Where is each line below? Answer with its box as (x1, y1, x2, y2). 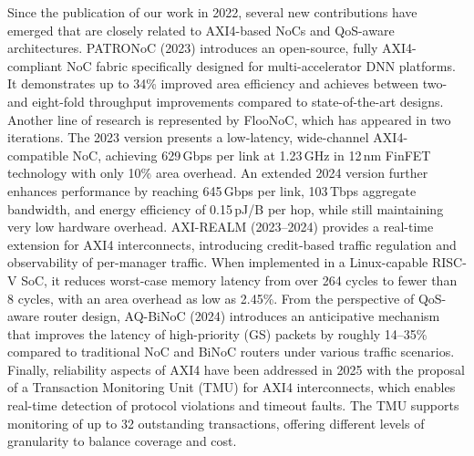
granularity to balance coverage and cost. (7, 431, 237, 451)
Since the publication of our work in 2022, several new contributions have (7, 3, 417, 21)
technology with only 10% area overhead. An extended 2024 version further (7, 163, 428, 182)
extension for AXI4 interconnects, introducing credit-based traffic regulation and (7, 234, 457, 254)
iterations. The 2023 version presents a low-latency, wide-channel (7, 128, 369, 147)
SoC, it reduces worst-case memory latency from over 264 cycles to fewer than (21, 270, 458, 289)
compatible (7, 145, 68, 164)
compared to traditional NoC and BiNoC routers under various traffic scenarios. (7, 342, 455, 361)
